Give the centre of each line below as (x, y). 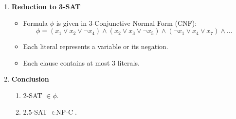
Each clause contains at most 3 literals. (81, 62)
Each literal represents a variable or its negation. (96, 46)
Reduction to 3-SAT (46, 6)
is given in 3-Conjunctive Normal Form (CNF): (127, 23)
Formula (36, 23)
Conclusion (30, 79)
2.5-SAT (35, 111)
